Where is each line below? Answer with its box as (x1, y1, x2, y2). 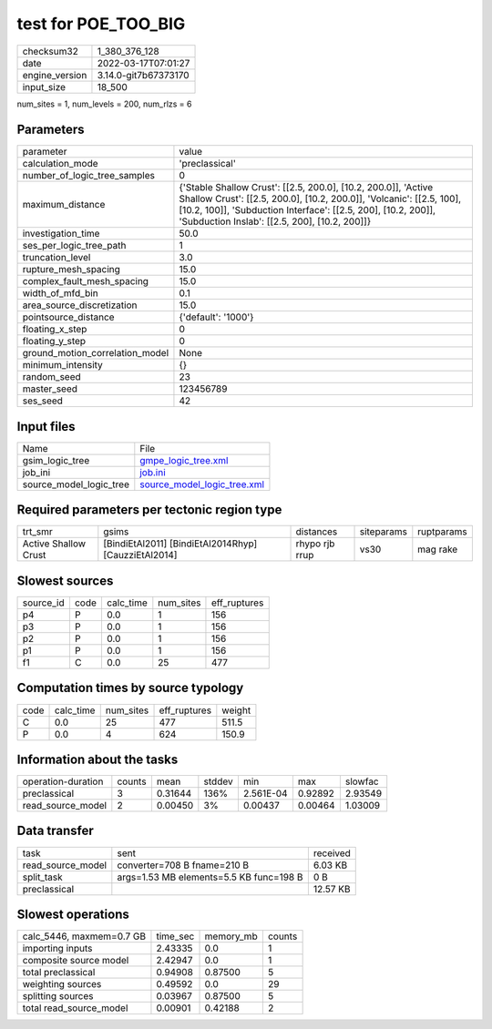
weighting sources (22, 978, 102, 991)
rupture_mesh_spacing (22, 263, 120, 276)
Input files (16, 419, 77, 434)
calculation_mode (22, 158, 99, 170)
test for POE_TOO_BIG (16, 14, 186, 34)
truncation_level (22, 251, 91, 264)
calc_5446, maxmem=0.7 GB (22, 930, 146, 942)
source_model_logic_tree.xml (139, 478, 264, 491)
